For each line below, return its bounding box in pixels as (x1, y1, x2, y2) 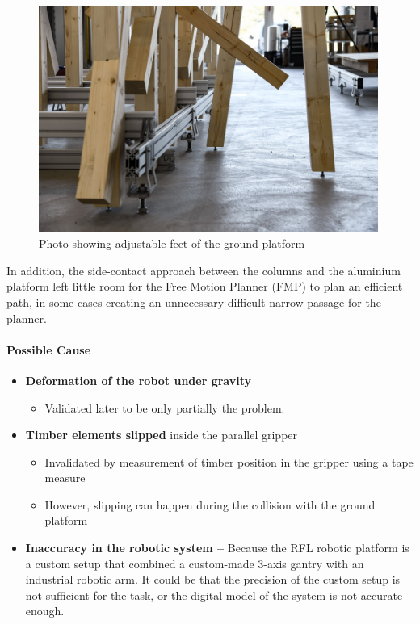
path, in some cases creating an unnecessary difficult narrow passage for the (6, 293, 381, 310)
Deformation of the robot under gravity (25, 371, 252, 388)
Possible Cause (6, 341, 91, 358)
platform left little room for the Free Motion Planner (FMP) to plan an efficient (6, 278, 403, 295)
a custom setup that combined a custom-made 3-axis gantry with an (25, 555, 364, 572)
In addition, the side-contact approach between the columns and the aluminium (6, 262, 401, 278)
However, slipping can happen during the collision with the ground (44, 496, 376, 513)
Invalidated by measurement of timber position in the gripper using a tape (44, 453, 414, 470)
